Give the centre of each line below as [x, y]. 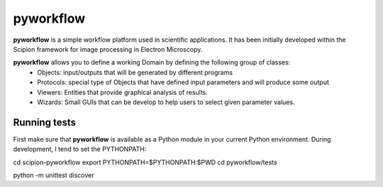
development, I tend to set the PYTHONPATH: [80, 149]
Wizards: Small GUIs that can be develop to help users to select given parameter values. [166, 102]
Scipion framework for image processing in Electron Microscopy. [108, 49]
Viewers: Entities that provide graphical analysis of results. [123, 92]
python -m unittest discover [54, 175]
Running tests [45, 122]
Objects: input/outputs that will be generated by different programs [135, 72]
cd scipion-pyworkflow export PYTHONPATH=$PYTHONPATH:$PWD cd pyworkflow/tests [145, 162]
